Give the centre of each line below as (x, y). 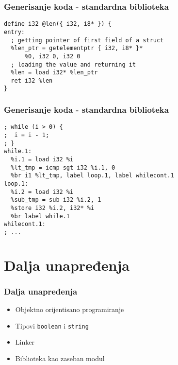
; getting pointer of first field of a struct (87, 40)
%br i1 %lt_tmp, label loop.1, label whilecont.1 (92, 176)
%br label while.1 (40, 216)
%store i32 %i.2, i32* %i (53, 208)
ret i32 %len (32, 80)
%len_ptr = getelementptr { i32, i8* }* (77, 48)
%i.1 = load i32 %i (42, 159)
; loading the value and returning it (73, 64)
